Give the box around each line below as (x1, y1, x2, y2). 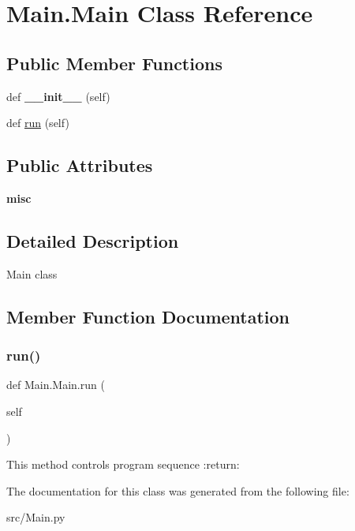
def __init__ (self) (6, 88, 110, 104)
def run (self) (6, 114, 69, 131)
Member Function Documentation (6, 304, 290, 328)
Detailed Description (6, 228, 179, 252)
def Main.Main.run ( (6, 376, 105, 393)
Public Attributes (6, 153, 153, 178)
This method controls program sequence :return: (6, 456, 240, 473)
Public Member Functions (6, 50, 222, 75)
